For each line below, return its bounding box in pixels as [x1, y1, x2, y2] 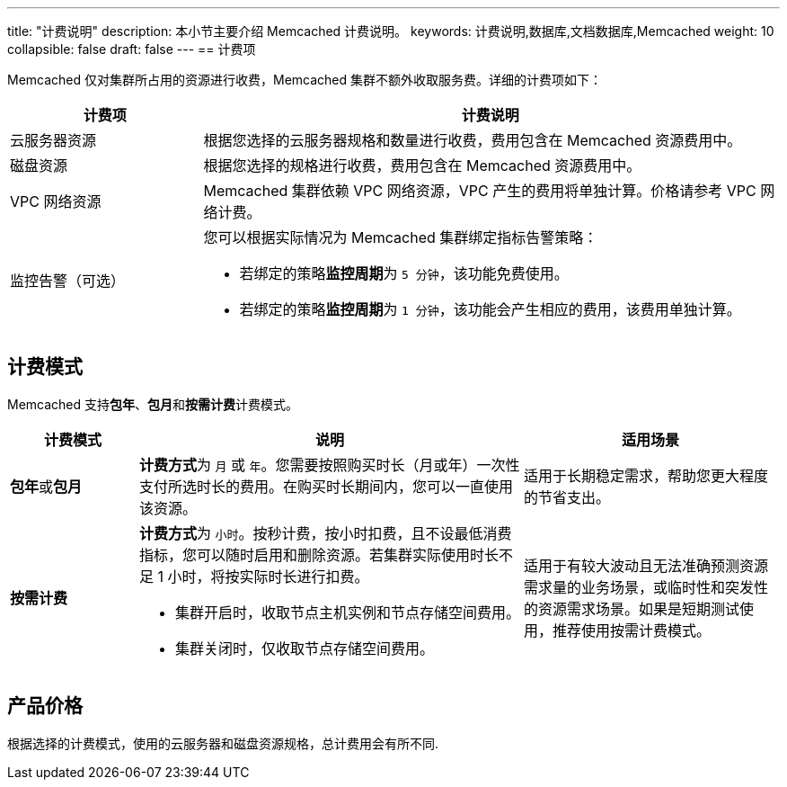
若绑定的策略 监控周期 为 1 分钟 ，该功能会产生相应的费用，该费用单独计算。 [239, 300, 741, 318]
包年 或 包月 [10, 477, 83, 496]
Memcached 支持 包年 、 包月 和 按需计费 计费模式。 [7, 396, 299, 412]
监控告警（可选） [10, 272, 126, 290]
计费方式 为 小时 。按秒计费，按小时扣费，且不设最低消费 [138, 523, 512, 542]
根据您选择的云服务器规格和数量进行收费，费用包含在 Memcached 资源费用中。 [203, 131, 742, 149]
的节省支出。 [523, 487, 610, 506]
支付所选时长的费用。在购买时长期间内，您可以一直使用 [138, 477, 513, 496]
